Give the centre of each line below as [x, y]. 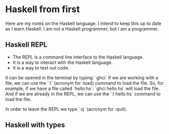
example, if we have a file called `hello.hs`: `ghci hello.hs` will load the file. [82, 88]
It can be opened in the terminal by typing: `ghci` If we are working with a [82, 78]
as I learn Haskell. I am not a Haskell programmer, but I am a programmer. [82, 28]
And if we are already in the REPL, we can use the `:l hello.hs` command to [83, 94]
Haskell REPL [26, 45]
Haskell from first [43, 9]
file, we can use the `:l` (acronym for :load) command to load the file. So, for [84, 83]
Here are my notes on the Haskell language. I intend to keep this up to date [83, 23]
